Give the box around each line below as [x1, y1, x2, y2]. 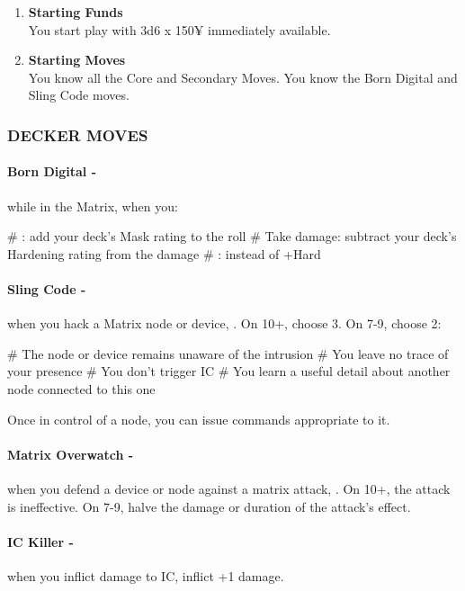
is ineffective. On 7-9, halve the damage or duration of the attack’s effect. [7, 497, 411, 515]
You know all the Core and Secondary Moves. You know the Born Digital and [28, 67, 458, 86]
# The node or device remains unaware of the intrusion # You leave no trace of [7, 344, 449, 363]
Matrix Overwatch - [7, 444, 134, 463]
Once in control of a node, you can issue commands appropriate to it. [7, 409, 390, 428]
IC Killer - [7, 532, 74, 551]
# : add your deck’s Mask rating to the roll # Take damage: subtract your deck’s [7, 227, 457, 246]
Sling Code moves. [28, 85, 130, 104]
